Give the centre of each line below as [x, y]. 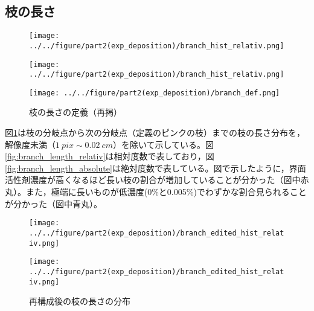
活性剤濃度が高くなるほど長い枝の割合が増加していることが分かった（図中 [153, 180]
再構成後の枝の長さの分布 [80, 301]
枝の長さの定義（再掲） [75, 112]
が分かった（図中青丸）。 [53, 203]
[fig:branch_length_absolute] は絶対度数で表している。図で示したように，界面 [155, 168]
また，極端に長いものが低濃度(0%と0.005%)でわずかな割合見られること [166, 192]
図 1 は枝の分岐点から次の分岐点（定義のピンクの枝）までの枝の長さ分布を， [155, 133]
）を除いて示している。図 [163, 144]
